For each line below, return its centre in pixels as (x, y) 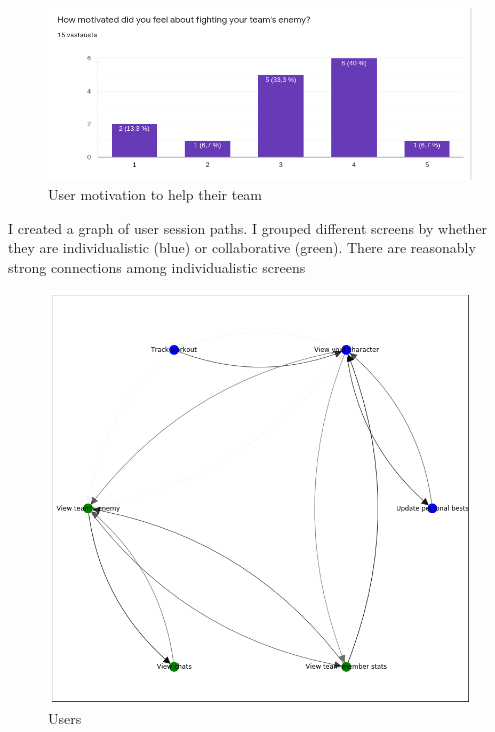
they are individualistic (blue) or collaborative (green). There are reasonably (242, 247)
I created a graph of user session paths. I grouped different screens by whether (248, 227)
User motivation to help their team (155, 194)
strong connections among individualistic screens (157, 266)
